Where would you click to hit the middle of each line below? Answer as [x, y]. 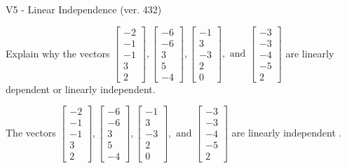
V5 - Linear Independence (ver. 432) [84, 9]
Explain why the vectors [58, 53]
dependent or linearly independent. [81, 89]
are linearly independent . [287, 132]
